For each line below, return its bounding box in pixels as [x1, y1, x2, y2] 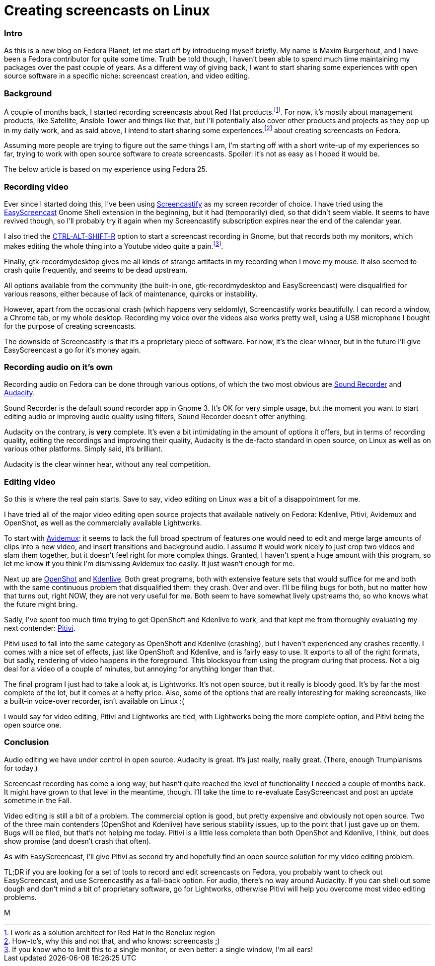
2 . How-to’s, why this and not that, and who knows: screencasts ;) [4, 936, 220, 945]
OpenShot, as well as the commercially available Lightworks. [4, 519, 202, 527]
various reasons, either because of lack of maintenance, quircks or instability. [4, 289, 258, 298]
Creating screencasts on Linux [4, 2, 210, 19]
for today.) [4, 763, 38, 772]
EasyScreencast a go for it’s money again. [4, 345, 141, 354]
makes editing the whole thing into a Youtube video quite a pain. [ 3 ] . [4, 240, 223, 250]
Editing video [4, 476, 56, 487]
